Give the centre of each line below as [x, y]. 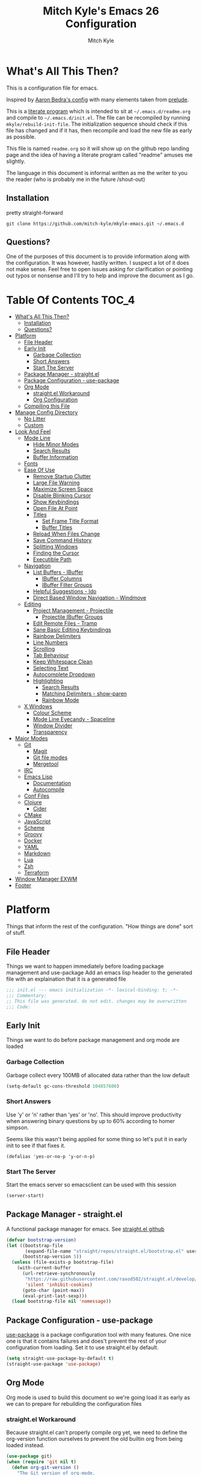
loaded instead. [26, 1445]
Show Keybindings [56, 502]
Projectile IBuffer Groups [72, 617]
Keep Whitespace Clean [63, 662]
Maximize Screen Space [63, 489]
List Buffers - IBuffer [58, 572]
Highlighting [48, 681]
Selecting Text [51, 668]
